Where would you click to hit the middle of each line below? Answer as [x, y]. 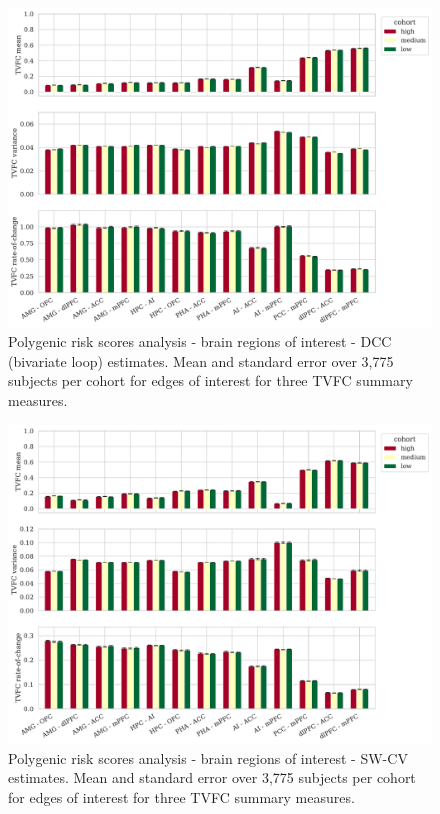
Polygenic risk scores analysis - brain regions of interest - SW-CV [208, 757]
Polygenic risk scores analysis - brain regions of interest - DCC [200, 341]
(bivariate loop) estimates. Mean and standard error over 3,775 [201, 360]
